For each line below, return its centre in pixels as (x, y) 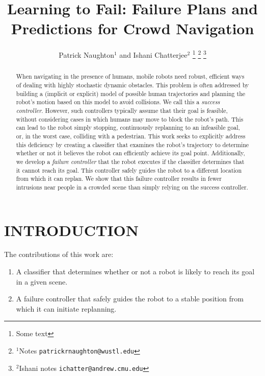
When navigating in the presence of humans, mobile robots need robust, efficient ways (130, 76)
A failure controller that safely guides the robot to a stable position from (130, 299)
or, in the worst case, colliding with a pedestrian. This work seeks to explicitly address (131, 136)
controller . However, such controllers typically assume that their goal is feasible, (122, 110)
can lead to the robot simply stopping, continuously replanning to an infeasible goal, (128, 127)
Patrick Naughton (87, 54)
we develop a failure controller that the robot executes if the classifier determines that (130, 161)
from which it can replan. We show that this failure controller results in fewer (119, 179)
